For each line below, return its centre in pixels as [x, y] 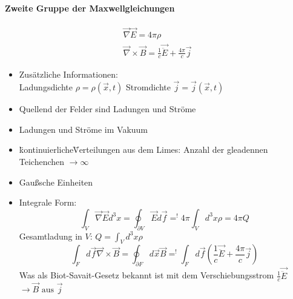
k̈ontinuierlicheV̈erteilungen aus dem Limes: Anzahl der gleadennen [143, 149]
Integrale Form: [48, 202]
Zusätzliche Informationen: [68, 74]
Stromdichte [148, 87]
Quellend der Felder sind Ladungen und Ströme [107, 109]
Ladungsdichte [46, 87]
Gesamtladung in [51, 236]
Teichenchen [42, 161]
